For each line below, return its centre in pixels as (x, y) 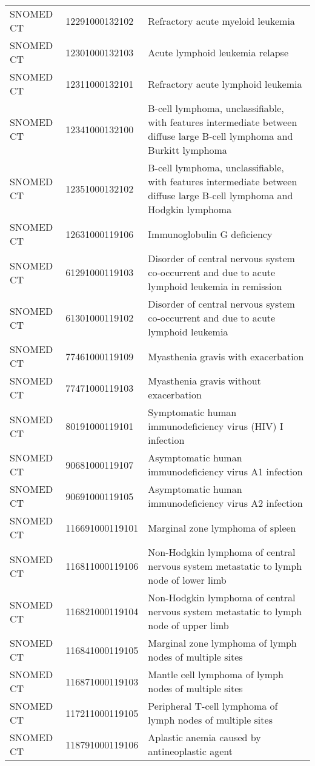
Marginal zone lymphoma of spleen (222, 527)
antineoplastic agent (190, 751)
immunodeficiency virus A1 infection (225, 471)
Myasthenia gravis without (204, 381)
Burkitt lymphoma (187, 150)
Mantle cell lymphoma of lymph (216, 674)
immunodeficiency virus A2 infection (225, 503)
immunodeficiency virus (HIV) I (216, 426)
